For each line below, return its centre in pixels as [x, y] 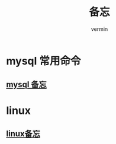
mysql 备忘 [27, 84]
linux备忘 [23, 134]
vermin [99, 29]
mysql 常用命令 [43, 61]
